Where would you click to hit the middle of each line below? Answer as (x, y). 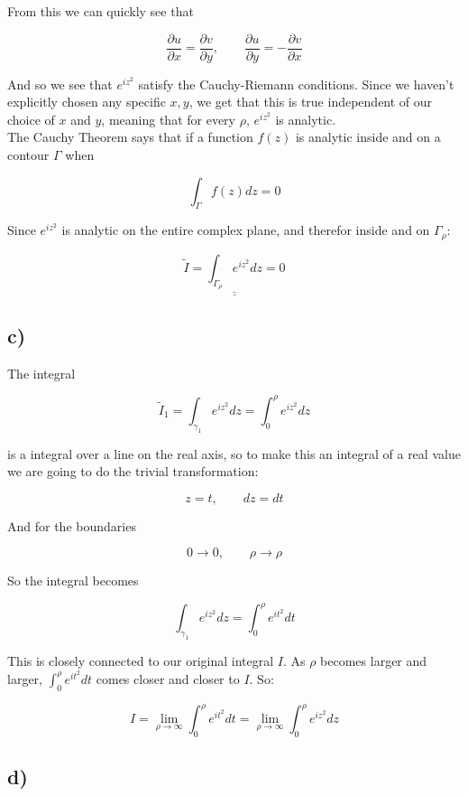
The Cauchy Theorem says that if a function (130, 137)
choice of (31, 119)
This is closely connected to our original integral (141, 661)
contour (28, 155)
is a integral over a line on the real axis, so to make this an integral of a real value (234, 453)
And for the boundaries (72, 525)
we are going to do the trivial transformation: (133, 471)
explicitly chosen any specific (87, 102)
